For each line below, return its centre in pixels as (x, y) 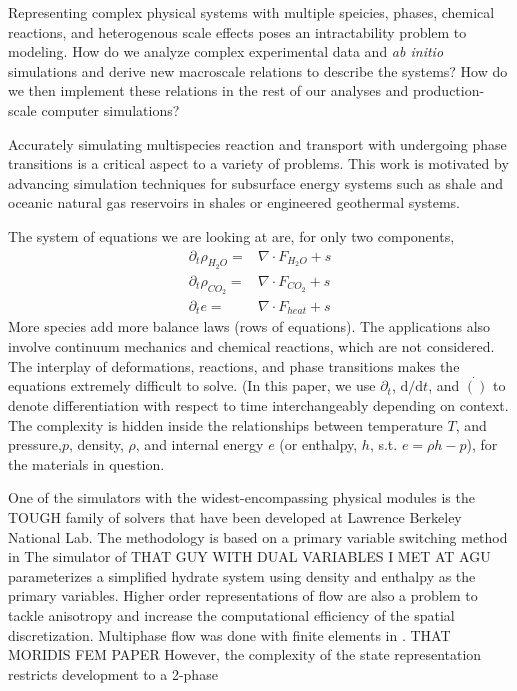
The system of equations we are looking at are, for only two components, (231, 235)
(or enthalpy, (318, 444)
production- (448, 90)
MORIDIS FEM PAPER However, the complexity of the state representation (245, 654)
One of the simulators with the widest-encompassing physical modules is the (241, 497)
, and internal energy (199, 444)
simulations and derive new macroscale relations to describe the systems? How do (258, 70)
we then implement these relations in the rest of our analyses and (208, 90)
